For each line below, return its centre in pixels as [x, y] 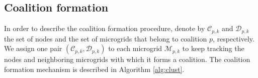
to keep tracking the [213, 48]
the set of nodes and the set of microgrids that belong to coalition [106, 38]
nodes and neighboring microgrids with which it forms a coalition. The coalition [127, 59]
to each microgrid [135, 48]
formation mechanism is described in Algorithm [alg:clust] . [94, 69]
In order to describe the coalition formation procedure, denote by [105, 28]
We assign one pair [33, 48]
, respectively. [233, 38]
